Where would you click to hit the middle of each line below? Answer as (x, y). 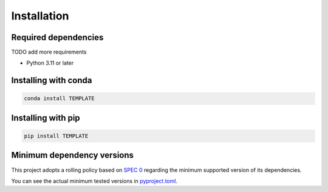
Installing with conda (52, 81)
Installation (40, 16)
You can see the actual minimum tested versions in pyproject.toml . (94, 181)
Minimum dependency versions (72, 155)
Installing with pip (46, 118)
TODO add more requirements (49, 52)
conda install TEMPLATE (60, 98)
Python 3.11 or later (50, 63)
